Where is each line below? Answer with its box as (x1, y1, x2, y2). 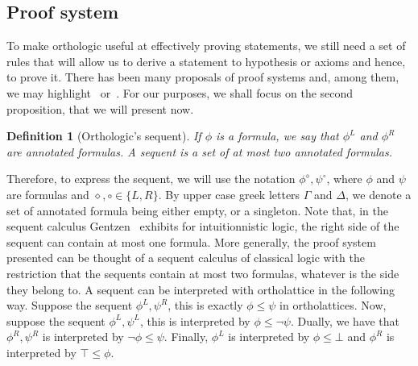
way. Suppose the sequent (6, 297, 133, 314)
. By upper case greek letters (158, 185, 300, 202)
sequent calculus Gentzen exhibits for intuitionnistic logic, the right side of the (6, 218, 399, 235)
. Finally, (163, 328, 209, 345)
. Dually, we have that (290, 312, 400, 329)
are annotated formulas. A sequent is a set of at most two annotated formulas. (6, 143, 392, 160)
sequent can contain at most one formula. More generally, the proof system (6, 233, 376, 250)
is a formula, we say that (216, 127, 339, 144)
